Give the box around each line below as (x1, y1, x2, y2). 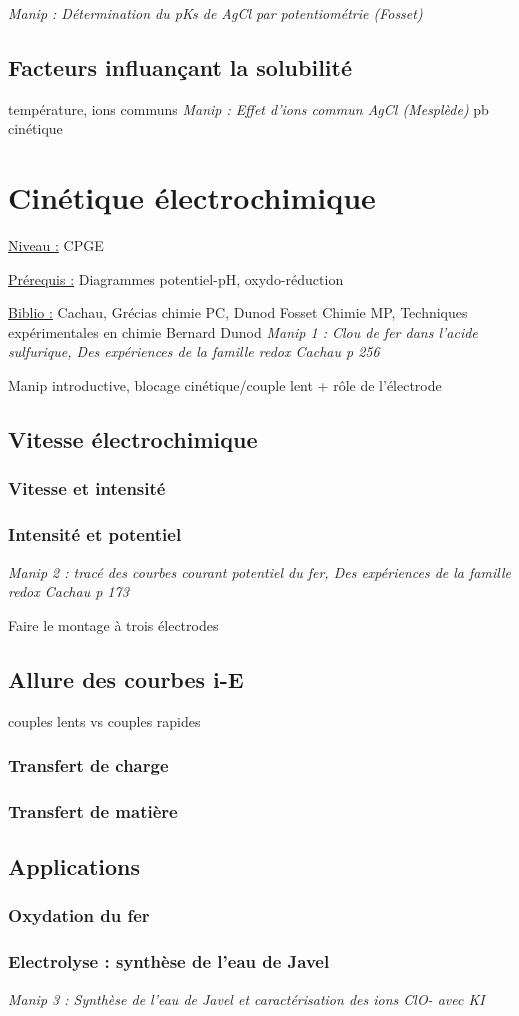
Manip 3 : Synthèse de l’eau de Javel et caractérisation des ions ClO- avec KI (8, 988, 485, 1009)
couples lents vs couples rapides (8, 710, 201, 731)
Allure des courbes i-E (8, 663, 244, 694)
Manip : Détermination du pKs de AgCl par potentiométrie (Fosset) (8, 3, 423, 23)
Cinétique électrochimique (8, 177, 376, 218)
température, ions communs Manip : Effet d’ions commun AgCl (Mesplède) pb (8, 98, 489, 119)
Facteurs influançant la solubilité (8, 51, 352, 82)
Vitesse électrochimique (8, 424, 258, 455)
